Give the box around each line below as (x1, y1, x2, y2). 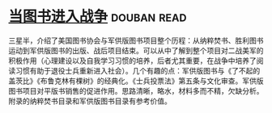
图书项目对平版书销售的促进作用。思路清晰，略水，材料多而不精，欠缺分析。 (8, 86, 264, 95)
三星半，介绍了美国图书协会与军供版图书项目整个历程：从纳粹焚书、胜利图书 (8, 36, 264, 45)
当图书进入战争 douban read (8, 7, 187, 26)
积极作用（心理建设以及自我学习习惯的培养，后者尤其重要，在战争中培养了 (8, 56, 257, 65)
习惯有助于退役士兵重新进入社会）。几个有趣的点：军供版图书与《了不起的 (15, 65, 261, 75)
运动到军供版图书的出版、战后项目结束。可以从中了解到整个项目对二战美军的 (8, 45, 264, 55)
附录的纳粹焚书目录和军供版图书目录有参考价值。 (8, 96, 172, 106)
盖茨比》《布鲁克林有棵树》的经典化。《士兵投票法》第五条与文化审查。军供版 (8, 76, 264, 86)
